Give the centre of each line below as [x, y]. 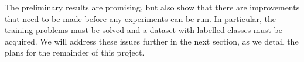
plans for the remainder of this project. [75, 52]
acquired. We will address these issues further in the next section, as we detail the [152, 41]
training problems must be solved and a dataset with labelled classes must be [144, 30]
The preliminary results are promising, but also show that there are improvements [152, 7]
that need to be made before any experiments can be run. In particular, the [141, 18]
